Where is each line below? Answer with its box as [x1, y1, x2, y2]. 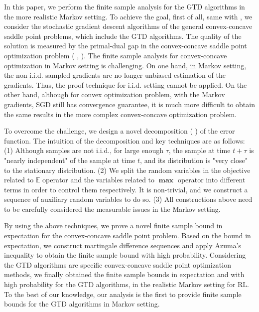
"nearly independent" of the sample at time [4, 155, 135, 165]
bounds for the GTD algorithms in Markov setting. [4, 299, 160, 309]
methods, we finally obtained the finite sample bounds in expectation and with [4, 269, 245, 280]
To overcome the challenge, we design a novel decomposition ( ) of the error [4, 126, 235, 136]
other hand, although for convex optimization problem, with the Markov [4, 89, 225, 100]
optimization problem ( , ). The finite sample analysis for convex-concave [4, 50, 227, 60]
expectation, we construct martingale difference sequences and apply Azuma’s [4, 240, 241, 250]
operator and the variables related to [42, 174, 155, 185]
